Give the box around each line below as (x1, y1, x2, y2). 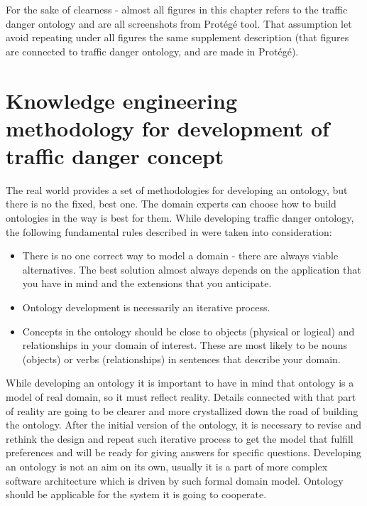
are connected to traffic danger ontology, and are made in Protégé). (6, 43, 299, 58)
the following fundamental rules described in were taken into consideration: (6, 224, 332, 239)
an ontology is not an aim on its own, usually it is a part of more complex (6, 458, 328, 473)
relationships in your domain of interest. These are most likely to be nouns (22, 338, 347, 352)
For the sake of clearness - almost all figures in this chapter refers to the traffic (6, 2, 348, 16)
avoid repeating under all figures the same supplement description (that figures (6, 30, 349, 45)
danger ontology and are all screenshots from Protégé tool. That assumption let (6, 16, 352, 31)
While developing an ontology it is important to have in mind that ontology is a (6, 375, 354, 390)
